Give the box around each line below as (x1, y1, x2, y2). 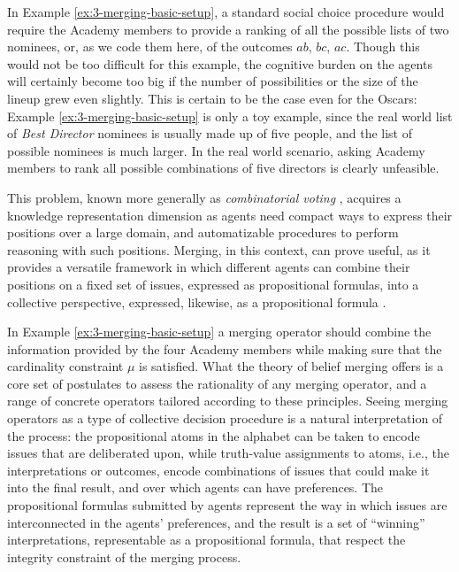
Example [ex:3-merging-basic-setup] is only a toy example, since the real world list (7, 106, 453, 125)
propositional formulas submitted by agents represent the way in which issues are (7, 496, 448, 514)
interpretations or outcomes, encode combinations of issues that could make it (7, 460, 430, 479)
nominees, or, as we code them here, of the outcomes (7, 37, 293, 56)
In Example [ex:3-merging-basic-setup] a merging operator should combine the (7, 322, 432, 341)
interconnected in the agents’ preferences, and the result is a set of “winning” (7, 513, 425, 531)
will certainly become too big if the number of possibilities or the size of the (7, 72, 418, 90)
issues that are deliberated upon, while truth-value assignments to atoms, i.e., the (7, 444, 449, 462)
